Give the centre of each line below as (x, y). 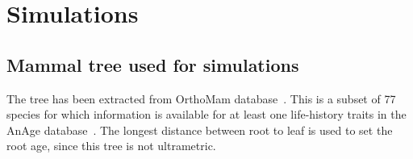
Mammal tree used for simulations (153, 64)
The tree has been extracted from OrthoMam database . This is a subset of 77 (201, 98)
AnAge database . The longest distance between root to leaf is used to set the (200, 130)
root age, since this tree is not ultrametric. (111, 146)
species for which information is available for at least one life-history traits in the (206, 114)
